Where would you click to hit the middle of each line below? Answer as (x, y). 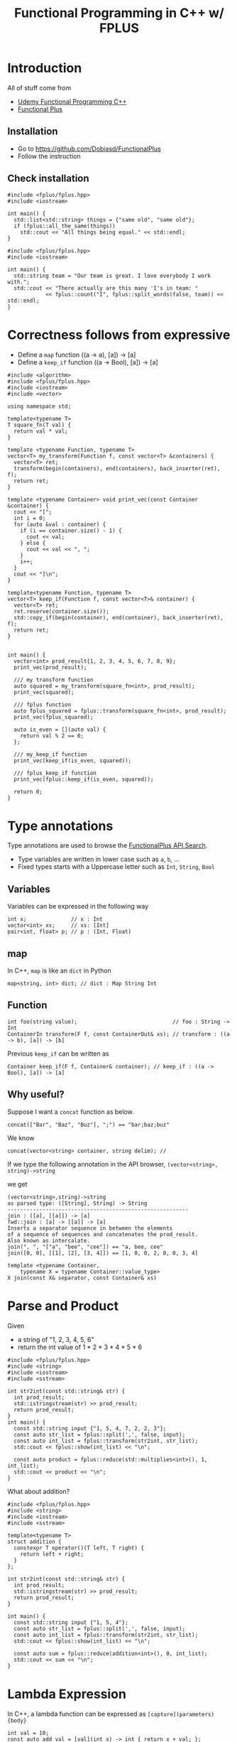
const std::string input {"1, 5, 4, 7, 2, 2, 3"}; (90, 1428)
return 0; (28, 791)
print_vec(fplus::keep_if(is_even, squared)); (84, 779)
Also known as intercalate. (49, 1240)
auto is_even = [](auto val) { (60, 730)
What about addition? (39, 1491)
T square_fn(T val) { (39, 425)
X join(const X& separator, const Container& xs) (82, 1278)
